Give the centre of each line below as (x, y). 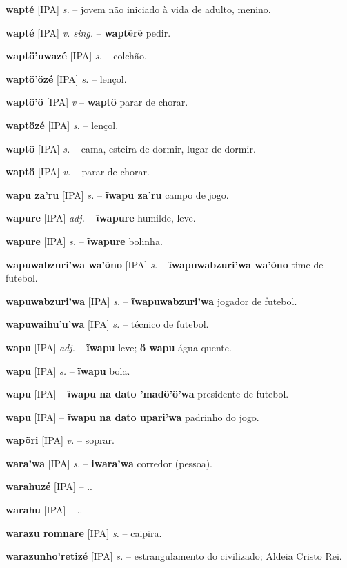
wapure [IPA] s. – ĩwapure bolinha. (84, 241)
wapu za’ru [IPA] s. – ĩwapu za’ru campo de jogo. (117, 194)
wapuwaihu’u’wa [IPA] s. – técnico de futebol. (107, 324)
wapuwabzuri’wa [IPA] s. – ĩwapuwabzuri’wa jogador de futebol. (151, 301)
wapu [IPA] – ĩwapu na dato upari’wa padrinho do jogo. (132, 417)
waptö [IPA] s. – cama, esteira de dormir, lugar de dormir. (131, 148)
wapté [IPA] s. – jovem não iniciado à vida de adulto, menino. (138, 9)
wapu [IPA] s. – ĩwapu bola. (68, 370)
